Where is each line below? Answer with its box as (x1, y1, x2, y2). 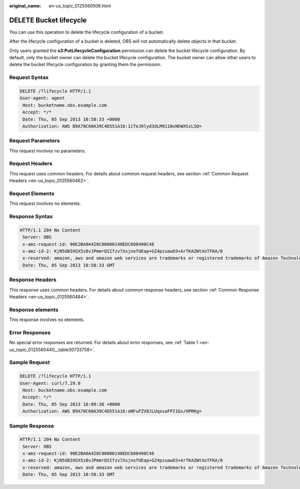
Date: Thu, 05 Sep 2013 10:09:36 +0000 (22, 401, 120, 407)
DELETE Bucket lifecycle (9, 16, 87, 25)
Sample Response (9, 422, 54, 429)
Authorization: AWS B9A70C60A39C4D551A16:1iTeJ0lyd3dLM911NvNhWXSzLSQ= (22, 123, 202, 129)
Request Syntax (9, 74, 49, 81)
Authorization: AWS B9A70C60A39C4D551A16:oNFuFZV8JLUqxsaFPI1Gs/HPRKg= (22, 408, 202, 414)
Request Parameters (9, 137, 60, 144)
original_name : (9, 3, 41, 9)
